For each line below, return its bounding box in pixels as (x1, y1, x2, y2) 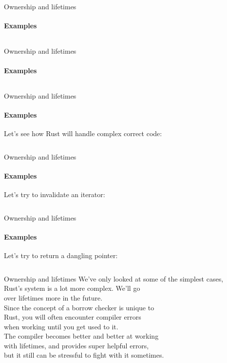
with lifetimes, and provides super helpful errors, (4, 340, 149, 350)
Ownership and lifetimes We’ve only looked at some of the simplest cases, (4, 273, 224, 283)
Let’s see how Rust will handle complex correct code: (4, 128, 162, 139)
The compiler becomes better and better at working (4, 331, 159, 341)
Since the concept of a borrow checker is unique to (4, 302, 154, 312)
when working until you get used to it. (4, 321, 118, 331)
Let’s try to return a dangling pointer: (4, 250, 118, 261)
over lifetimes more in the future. (4, 292, 103, 302)
